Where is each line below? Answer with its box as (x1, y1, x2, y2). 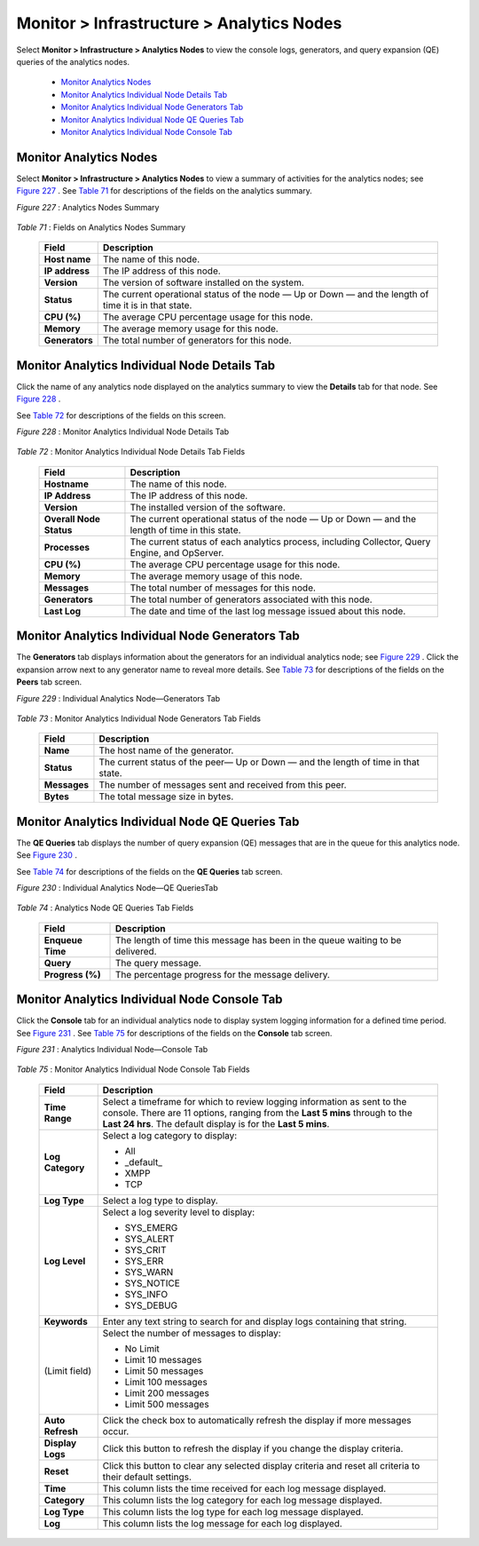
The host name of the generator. (98, 744, 234, 757)
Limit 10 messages (124, 1353, 202, 1366)
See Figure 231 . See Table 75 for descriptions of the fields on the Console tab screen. (16, 1027, 333, 1038)
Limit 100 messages (124, 1376, 208, 1388)
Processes (43, 541, 90, 553)
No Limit (124, 1342, 160, 1354)
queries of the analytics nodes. (16, 56, 130, 67)
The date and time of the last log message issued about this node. (130, 605, 406, 617)
